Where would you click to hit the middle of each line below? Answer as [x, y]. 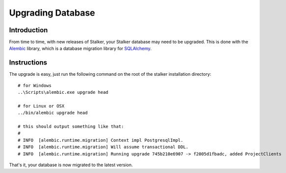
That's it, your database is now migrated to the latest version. [71, 165]
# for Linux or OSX [41, 106]
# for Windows [35, 85]
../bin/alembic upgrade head [53, 113]
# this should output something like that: [71, 127]
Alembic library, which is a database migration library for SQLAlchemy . [80, 48]
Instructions [28, 63]
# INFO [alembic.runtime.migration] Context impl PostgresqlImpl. [101, 140]
